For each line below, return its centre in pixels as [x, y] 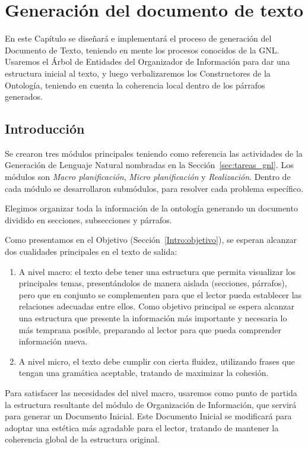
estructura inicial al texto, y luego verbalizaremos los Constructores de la [138, 73]
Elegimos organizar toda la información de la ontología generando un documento [151, 208]
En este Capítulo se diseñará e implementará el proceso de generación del [138, 38]
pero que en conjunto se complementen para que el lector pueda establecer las [160, 294]
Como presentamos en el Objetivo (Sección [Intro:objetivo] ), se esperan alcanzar [151, 240]
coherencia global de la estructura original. [82, 439]
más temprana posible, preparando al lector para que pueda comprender [150, 329]
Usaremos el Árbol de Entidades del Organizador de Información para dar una [147, 61]
